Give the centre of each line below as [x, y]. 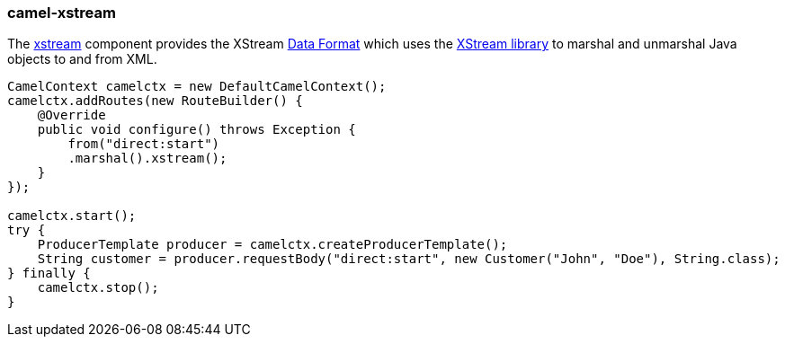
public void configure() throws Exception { [196, 130]
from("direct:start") [144, 144]
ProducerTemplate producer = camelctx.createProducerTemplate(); [272, 245]
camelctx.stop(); [98, 288]
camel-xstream [62, 13]
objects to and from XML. [82, 59]
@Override [71, 115]
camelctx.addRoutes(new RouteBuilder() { [155, 101]
